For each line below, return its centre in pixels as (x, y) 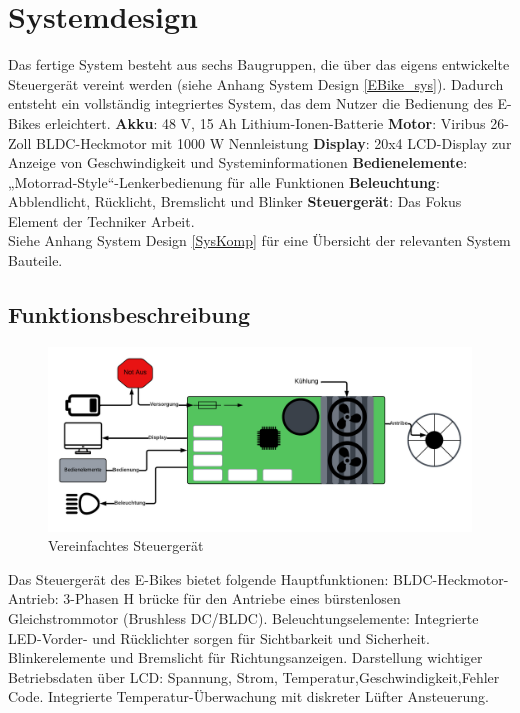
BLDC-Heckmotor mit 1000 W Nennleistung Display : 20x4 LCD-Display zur (273, 142)
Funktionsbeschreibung (129, 314)
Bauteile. (35, 260)
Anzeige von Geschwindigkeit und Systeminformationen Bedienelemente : (238, 162)
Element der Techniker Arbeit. (101, 220)
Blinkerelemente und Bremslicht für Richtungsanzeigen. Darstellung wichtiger (245, 657)
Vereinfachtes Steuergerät (126, 545)
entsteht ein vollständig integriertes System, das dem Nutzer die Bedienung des (250, 103)
